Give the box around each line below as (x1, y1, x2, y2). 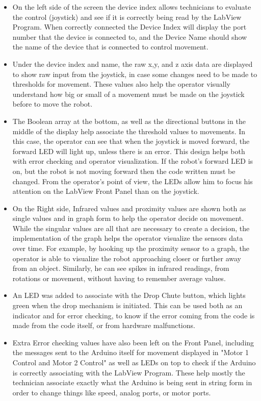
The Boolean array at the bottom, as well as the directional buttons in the (12, 115, 246, 126)
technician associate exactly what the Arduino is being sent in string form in (12, 377, 252, 388)
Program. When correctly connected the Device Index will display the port (12, 21, 247, 32)
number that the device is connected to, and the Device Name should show (12, 31, 247, 42)
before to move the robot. (12, 98, 93, 109)
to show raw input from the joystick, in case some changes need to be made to (12, 68, 257, 79)
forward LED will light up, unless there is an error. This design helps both (12, 145, 245, 156)
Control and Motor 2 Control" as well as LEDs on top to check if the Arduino (12, 357, 256, 367)
